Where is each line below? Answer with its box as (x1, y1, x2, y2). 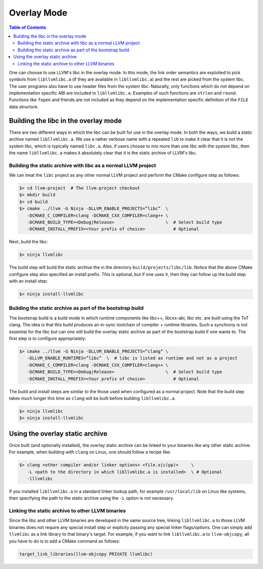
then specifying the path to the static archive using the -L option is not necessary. (9, 495, 174, 501)
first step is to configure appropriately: (9, 336, 86, 341)
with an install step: (9, 278, 48, 284)
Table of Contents (9, 24, 46, 30)
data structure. (9, 104, 39, 109)
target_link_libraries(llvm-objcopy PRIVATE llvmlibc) (19, 551, 153, 557)
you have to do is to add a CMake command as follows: (9, 538, 120, 544)
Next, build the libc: (9, 239, 48, 245)
